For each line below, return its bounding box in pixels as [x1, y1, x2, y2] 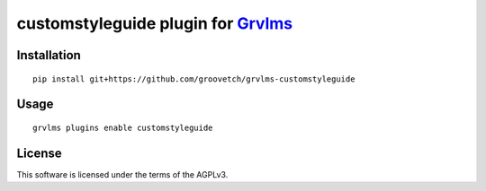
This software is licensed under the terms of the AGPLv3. [16, 169, 229, 179]
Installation [16, 48, 81, 63]
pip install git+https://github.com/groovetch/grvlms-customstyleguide [32, 74, 355, 84]
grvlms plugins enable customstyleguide [32, 122, 213, 133]
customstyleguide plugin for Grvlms [16, 13, 293, 33]
